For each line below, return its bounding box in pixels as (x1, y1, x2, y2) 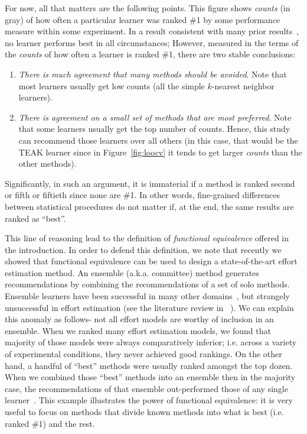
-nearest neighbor (211, 79, 275, 92)
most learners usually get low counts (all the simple (18, 79, 205, 92)
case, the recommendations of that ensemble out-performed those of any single (5, 382, 288, 394)
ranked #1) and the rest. (5, 417, 95, 429)
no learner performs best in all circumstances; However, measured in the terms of (5, 36, 299, 48)
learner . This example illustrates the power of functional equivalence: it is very (5, 394, 293, 406)
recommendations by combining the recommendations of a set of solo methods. (5, 278, 290, 290)
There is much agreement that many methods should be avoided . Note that (18, 67, 287, 80)
